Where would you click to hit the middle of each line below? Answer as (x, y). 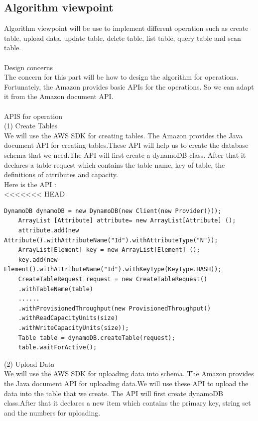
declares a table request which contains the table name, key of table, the (115, 164)
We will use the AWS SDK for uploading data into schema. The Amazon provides (129, 373)
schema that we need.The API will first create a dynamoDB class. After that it (125, 155)
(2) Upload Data (29, 364)
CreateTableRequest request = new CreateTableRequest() (113, 279)
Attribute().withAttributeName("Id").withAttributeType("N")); (111, 240)
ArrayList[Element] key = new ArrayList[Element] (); (109, 250)
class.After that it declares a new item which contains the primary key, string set (128, 403)
